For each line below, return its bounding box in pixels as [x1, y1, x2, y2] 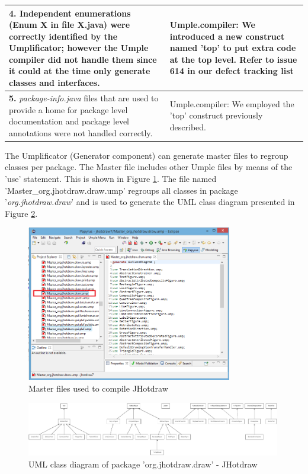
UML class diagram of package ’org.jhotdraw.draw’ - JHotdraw [28, 458, 258, 470]
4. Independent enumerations [9, 7, 131, 19]
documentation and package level [9, 115, 129, 127]
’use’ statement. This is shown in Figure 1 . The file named [5, 172, 217, 184]
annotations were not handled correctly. [9, 126, 153, 139]
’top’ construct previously [169, 109, 263, 121]
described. [169, 120, 206, 133]
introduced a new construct [169, 30, 285, 42]
